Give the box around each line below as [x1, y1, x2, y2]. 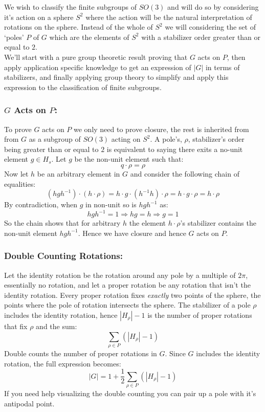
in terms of [205, 61, 240, 72]
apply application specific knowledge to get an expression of [4, 61, 191, 72]
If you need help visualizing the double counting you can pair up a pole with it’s [4, 387, 256, 398]
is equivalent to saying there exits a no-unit [106, 143, 243, 154]
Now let [4, 168, 29, 179]
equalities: [4, 178, 36, 189]
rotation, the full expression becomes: [4, 358, 121, 368]
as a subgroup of [29, 134, 81, 144]
